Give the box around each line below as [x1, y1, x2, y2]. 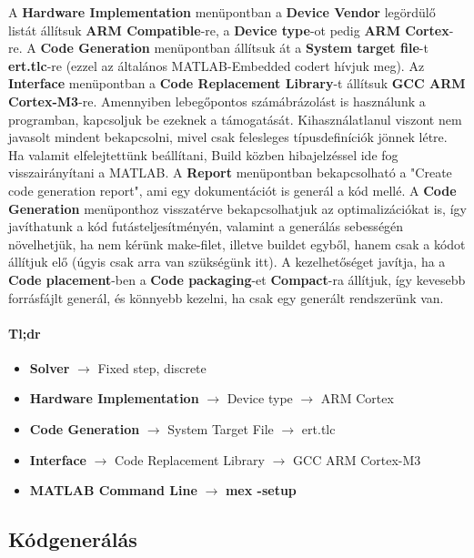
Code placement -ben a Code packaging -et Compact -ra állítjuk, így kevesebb [8, 269, 466, 289]
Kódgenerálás [8, 525, 137, 553]
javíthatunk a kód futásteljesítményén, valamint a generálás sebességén [8, 217, 404, 236]
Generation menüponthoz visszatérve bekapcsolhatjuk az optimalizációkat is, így [8, 198, 467, 218]
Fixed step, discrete [97, 358, 207, 377]
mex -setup [225, 481, 297, 500]
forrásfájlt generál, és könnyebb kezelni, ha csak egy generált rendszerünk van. [8, 288, 444, 307]
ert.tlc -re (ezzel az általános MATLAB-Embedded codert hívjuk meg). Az [8, 56, 425, 75]
